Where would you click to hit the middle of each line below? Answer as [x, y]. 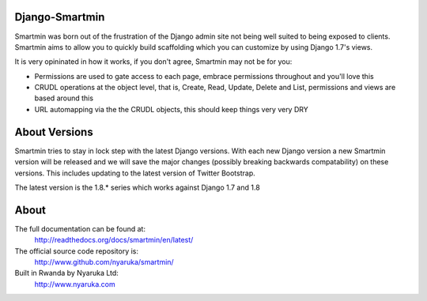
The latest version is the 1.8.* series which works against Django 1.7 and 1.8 [137, 187]
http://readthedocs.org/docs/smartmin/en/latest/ [114, 240]
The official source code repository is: [76, 251]
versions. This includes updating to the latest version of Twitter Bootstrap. [135, 173]
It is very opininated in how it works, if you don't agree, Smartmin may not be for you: [153, 62]
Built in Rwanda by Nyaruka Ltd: [66, 273]
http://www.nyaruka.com [75, 284]
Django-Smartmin [60, 17]
